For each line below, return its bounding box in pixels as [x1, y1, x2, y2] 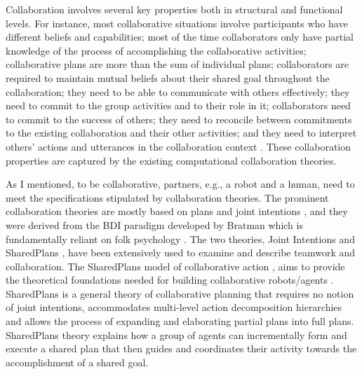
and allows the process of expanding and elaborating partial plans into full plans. [6, 314, 354, 328]
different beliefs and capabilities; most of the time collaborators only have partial [6, 29, 354, 44]
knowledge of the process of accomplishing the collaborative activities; [6, 43, 307, 57]
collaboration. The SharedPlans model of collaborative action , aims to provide [6, 258, 345, 273]
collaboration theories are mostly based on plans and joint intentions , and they [6, 204, 348, 219]
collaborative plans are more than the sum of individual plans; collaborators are [6, 57, 349, 71]
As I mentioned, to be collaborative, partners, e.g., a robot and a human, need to [6, 176, 355, 191]
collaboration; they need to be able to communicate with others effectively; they [6, 84, 350, 99]
